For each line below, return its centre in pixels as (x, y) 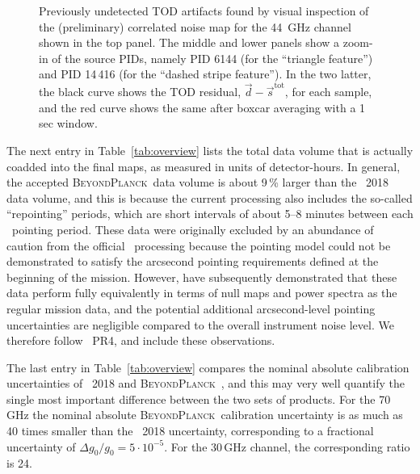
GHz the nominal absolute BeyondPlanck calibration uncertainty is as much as (205, 415)
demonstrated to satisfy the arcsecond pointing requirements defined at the (193, 261)
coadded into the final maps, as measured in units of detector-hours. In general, (204, 166)
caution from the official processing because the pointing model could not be (199, 245)
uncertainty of (41, 446)
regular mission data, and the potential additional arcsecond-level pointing (191, 308)
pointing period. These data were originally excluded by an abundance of (193, 229)
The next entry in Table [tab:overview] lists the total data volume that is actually (210, 150)
